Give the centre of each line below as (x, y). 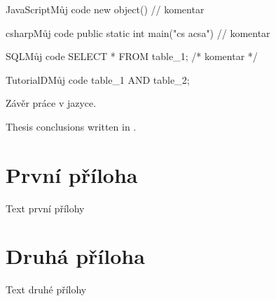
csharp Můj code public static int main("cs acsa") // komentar (138, 32)
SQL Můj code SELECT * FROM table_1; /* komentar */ (132, 56)
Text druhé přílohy (46, 289)
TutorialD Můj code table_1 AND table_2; (98, 79)
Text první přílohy (45, 208)
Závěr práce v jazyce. (51, 103)
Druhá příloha (75, 256)
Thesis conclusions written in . (71, 126)
